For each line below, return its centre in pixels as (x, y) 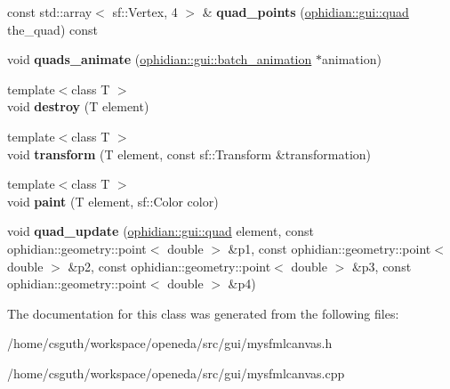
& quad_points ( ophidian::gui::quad (305, 12)
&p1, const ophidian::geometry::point (329, 248)
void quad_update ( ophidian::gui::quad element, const (161, 231)
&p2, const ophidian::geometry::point (169, 266)
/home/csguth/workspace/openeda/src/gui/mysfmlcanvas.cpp (176, 373)
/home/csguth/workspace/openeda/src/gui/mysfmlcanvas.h (170, 343)
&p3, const (382, 266)
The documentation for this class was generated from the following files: (203, 313)
